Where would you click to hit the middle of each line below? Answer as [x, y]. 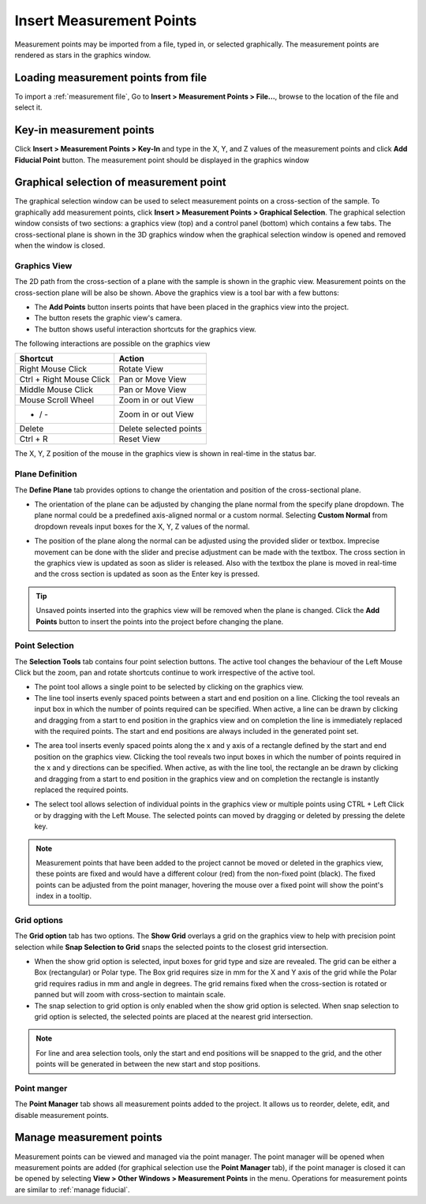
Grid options [39, 920]
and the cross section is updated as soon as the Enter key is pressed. [147, 574]
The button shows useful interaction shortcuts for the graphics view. [145, 329]
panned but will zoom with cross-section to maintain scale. [130, 995]
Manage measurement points [88, 1137]
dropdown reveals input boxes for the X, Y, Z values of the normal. [142, 526]
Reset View [140, 439]
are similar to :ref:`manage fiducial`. [72, 1189]
